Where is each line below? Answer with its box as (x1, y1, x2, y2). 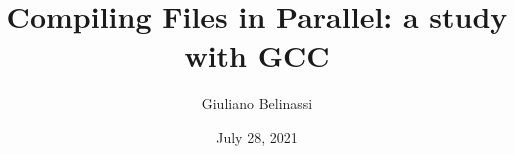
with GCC (184, 35, 330, 76)
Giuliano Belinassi (201, 93, 313, 114)
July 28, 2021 (216, 126, 298, 147)
